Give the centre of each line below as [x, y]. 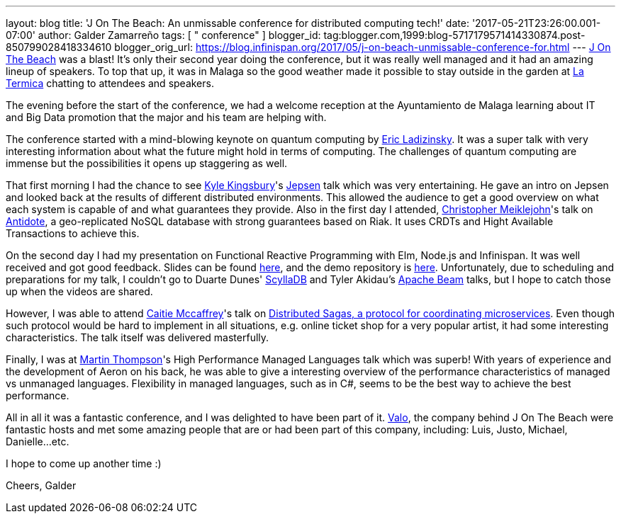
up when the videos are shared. [79, 291]
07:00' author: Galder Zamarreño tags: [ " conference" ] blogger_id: [163, 35]
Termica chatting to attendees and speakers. [110, 83]
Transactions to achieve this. [73, 233]
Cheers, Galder [41, 485]
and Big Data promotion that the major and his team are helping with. [166, 117]
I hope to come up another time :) [84, 463]
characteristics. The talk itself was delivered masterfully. [138, 337]
